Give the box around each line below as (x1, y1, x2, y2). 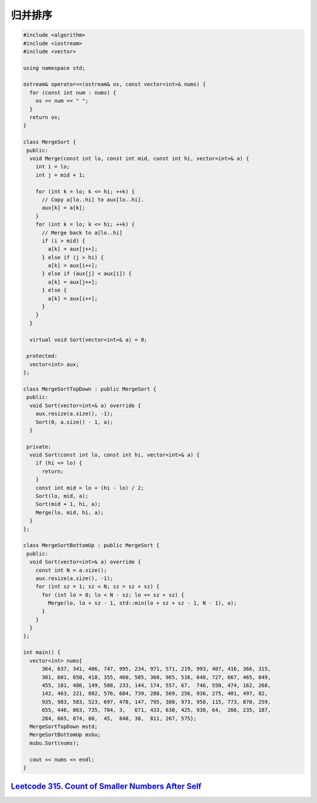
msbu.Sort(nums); (29, 739, 79, 747)
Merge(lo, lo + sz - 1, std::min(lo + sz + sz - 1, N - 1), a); (48, 600, 237, 607)
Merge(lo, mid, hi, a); (35, 509, 104, 516)
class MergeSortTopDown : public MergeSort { (23, 385, 157, 392)
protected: (26, 353, 58, 359)
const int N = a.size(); (35, 567, 107, 574)
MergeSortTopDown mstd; (29, 723, 98, 729)
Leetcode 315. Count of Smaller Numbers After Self (11, 781, 202, 791)
